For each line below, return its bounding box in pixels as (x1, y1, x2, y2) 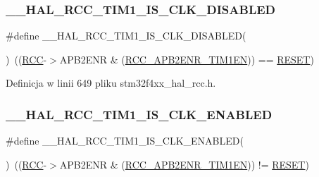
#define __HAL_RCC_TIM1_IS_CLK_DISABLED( (6, 28, 246, 43)
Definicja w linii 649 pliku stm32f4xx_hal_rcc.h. (6, 75, 216, 90)
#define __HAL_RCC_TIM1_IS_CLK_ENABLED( (6, 133, 244, 148)
